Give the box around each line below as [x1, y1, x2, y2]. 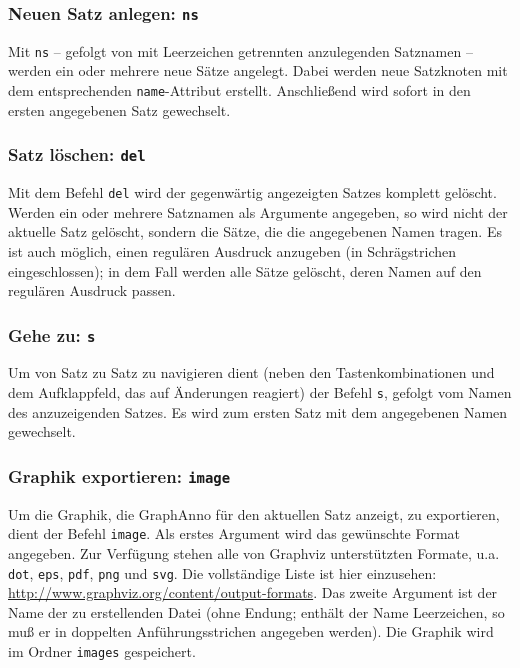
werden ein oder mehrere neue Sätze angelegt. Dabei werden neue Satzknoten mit [8, 60, 508, 81]
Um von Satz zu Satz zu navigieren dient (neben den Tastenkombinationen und [8, 362, 495, 383]
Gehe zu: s [8, 322, 96, 347]
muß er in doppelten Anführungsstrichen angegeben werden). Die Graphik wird [8, 621, 494, 642]
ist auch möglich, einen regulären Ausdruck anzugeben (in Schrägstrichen [8, 240, 457, 261]
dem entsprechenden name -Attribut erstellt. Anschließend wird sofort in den [8, 80, 471, 101]
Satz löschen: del [8, 142, 146, 167]
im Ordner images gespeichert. [8, 640, 196, 661]
